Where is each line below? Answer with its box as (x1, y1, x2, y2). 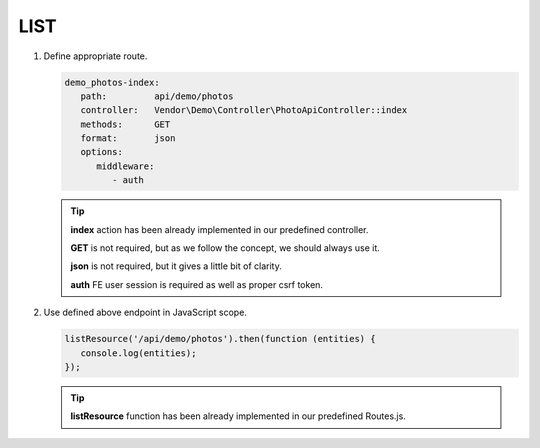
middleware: (96, 160, 155, 172)
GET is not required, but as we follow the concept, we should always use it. (70, 242, 380, 254)
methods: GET (80, 118, 171, 130)
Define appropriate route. (43, 50, 148, 62)
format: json (80, 133, 176, 144)
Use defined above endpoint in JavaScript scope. (43, 306, 247, 319)
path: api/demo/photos (80, 90, 234, 102)
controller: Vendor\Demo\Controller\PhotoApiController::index (80, 105, 408, 116)
